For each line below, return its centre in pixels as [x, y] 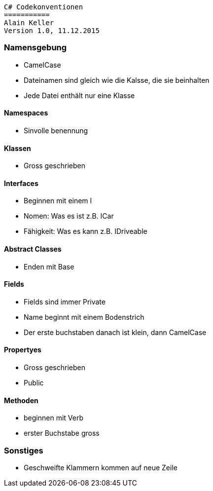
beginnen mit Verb [53, 418]
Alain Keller [29, 23]
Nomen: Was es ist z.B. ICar [69, 216]
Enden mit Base [49, 266]
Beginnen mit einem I [58, 201]
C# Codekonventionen [44, 7]
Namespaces [26, 113]
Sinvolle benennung [56, 130]
